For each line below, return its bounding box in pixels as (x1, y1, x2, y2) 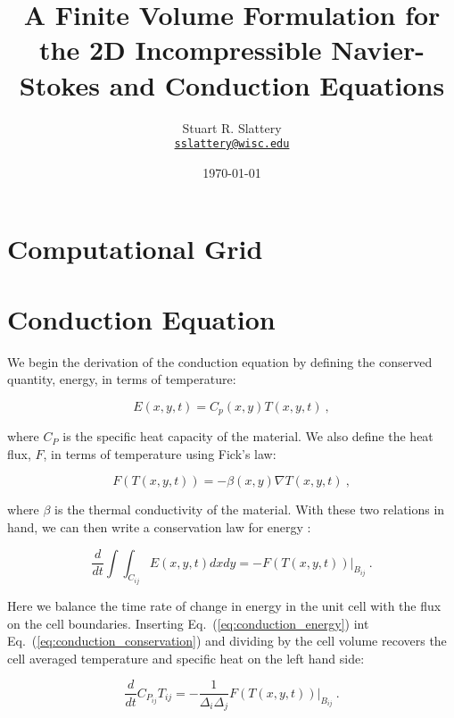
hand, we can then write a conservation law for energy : (7, 518, 311, 537)
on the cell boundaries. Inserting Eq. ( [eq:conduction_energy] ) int (7, 614, 369, 632)
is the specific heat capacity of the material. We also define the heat (62, 427, 433, 446)
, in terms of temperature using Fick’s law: (43, 444, 277, 463)
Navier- (331, 31, 425, 68)
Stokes (19, 66, 100, 103)
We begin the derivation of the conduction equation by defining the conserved (7, 352, 433, 371)
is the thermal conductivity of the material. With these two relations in (54, 500, 445, 519)
